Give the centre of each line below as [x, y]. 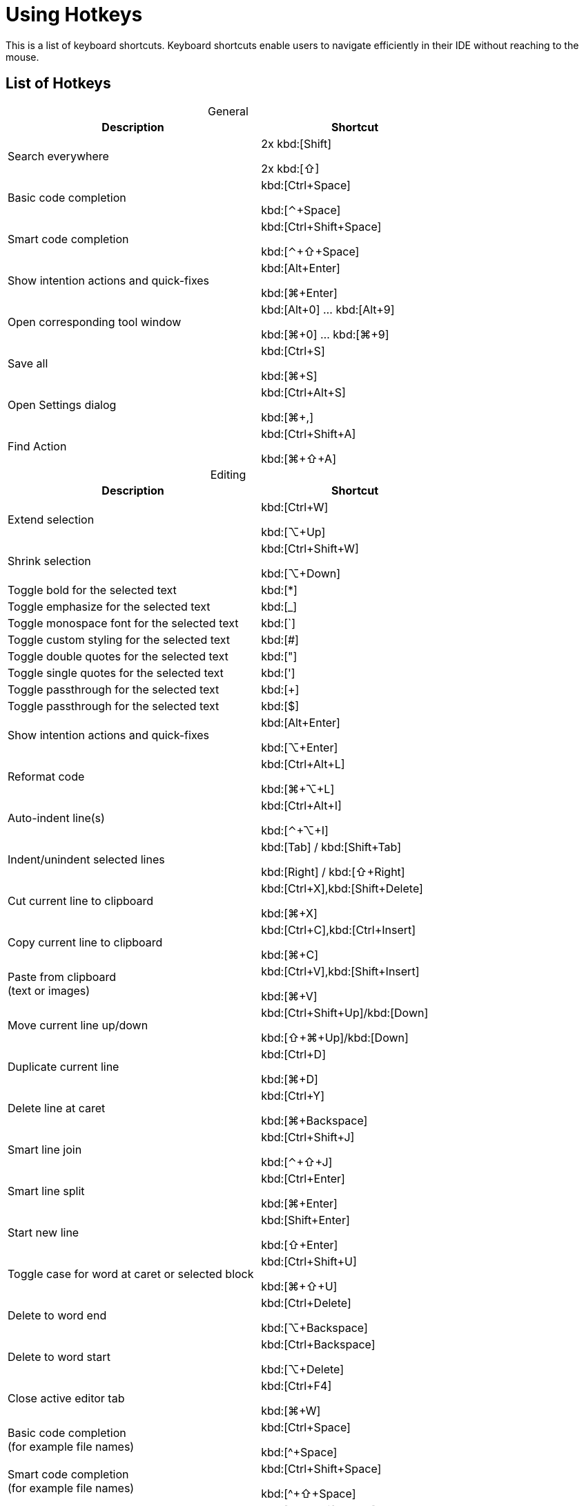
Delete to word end [57, 1315]
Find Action [37, 446]
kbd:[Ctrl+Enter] [303, 1178]
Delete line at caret [57, 1108]
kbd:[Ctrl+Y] [293, 1095]
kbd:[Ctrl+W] [295, 507]
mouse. [22, 57]
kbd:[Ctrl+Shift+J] [308, 1137]
